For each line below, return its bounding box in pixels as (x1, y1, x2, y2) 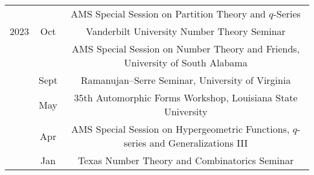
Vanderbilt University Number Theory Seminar (86, 24, 286, 38)
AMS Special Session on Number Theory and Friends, (72, 42, 300, 56)
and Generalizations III (149, 136, 248, 150)
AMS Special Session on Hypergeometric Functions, (71, 122, 290, 136)
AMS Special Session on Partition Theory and (71, 7, 266, 21)
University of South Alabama (124, 56, 248, 69)
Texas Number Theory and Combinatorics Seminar (77, 153, 294, 167)
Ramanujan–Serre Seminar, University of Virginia (80, 73, 291, 87)
